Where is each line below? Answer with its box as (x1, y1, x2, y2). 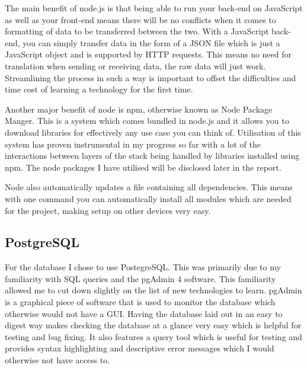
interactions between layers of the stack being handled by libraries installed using (5, 149, 300, 162)
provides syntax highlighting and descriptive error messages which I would (5, 342, 274, 354)
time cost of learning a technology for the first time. (5, 83, 193, 95)
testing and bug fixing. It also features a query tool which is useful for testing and (5, 330, 302, 343)
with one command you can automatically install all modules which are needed (5, 192, 292, 204)
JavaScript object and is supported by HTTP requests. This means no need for (5, 48, 292, 60)
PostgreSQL (5, 233, 80, 251)
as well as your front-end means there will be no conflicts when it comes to (5, 13, 276, 25)
